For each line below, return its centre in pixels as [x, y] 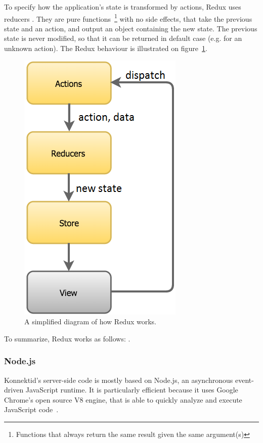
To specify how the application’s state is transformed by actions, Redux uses [123, 7]
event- [244, 380]
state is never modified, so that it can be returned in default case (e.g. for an [123, 38]
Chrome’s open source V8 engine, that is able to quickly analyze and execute [123, 399]
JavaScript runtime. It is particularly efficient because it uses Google [132, 390]
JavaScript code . [31, 409]
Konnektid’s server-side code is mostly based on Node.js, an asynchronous [119, 380]
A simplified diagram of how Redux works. [90, 322]
